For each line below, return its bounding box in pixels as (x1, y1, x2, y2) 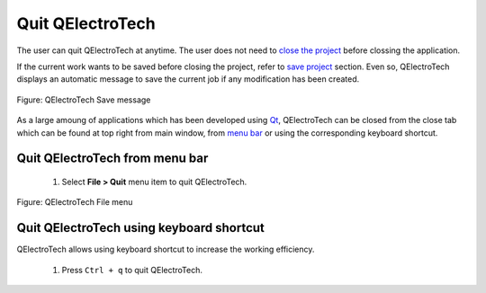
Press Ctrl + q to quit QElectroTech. (61, 264, 202, 275)
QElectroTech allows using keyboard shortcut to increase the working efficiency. (16, 244, 315, 255)
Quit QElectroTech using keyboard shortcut (16, 220, 265, 235)
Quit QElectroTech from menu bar (16, 151, 209, 166)
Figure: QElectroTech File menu (16, 197, 133, 208)
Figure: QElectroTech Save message (16, 94, 151, 105)
